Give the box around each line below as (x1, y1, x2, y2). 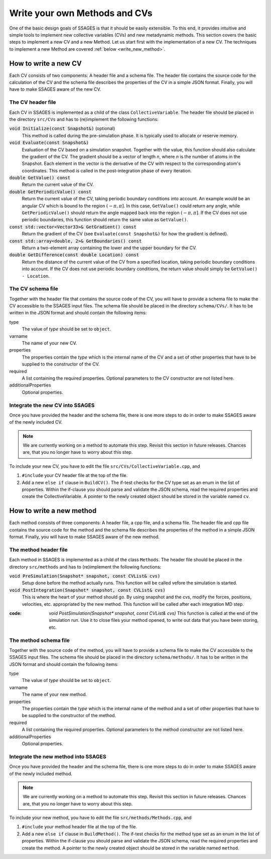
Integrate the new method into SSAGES (9, 753, 106, 760)
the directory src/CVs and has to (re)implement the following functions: (9, 116, 159, 122)
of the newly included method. (9, 770, 73, 777)
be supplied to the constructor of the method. (22, 713, 116, 719)
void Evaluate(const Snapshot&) (9, 140, 89, 145)
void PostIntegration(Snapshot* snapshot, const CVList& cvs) (9, 587, 166, 593)
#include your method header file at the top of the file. (22, 824, 138, 830)
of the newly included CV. (9, 419, 63, 425)
